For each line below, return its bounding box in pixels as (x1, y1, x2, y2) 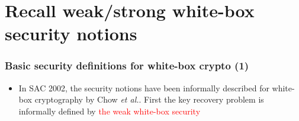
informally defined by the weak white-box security (18, 104, 201, 117)
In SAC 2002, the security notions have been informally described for (18, 81, 269, 94)
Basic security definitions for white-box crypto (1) (5, 58, 249, 73)
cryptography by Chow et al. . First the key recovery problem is (34, 93, 264, 106)
